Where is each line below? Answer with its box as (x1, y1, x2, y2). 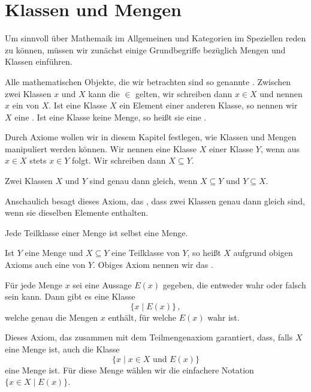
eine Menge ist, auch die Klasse (5, 343, 120, 355)
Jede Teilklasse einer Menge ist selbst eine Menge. (5, 226, 188, 239)
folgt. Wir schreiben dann (72, 154, 166, 167)
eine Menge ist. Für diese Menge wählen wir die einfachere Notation (5, 363, 254, 376)
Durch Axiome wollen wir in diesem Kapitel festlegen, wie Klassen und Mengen (5, 131, 297, 143)
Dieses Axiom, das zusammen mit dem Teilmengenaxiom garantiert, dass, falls (5, 331, 293, 343)
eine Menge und (25, 246, 83, 259)
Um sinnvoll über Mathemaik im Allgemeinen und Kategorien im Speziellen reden (5, 32, 306, 44)
